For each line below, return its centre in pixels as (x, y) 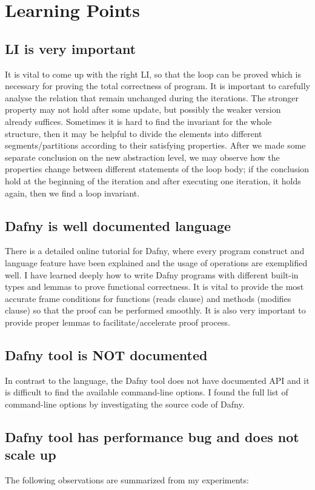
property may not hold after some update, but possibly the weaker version (143, 109)
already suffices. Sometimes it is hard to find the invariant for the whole (138, 121)
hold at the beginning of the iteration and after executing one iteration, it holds (153, 180)
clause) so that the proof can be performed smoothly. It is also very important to (155, 310)
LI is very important (71, 48)
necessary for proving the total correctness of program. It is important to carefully (157, 86)
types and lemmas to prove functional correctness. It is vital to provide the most (154, 287)
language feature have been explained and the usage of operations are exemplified (156, 262)
